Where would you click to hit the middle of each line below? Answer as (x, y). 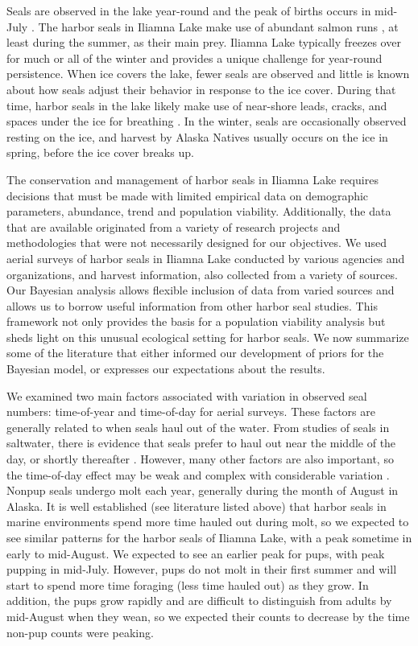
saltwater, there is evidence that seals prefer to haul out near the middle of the (201, 443)
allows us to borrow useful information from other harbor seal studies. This (192, 305)
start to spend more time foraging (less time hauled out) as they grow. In (188, 584)
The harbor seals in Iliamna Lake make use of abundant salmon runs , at (218, 26)
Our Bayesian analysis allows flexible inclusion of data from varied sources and (201, 290)
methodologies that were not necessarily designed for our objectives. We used (197, 243)
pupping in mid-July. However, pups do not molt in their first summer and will (202, 569)
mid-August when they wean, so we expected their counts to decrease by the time (208, 616)
